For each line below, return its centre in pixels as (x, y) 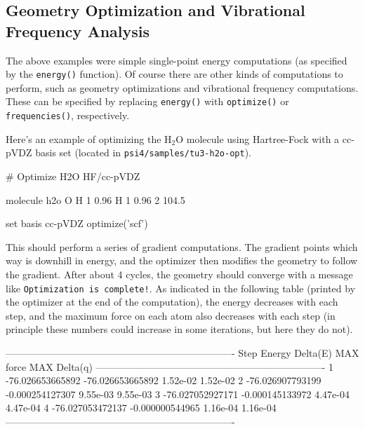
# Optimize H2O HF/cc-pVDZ (73, 176)
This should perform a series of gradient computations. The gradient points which (182, 246)
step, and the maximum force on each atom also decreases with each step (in (171, 315)
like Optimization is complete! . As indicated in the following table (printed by (181, 288)
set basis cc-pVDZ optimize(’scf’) (77, 223)
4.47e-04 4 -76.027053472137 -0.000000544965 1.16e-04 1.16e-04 (141, 408)
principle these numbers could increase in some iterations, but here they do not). (179, 329)
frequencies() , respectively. (68, 115)
